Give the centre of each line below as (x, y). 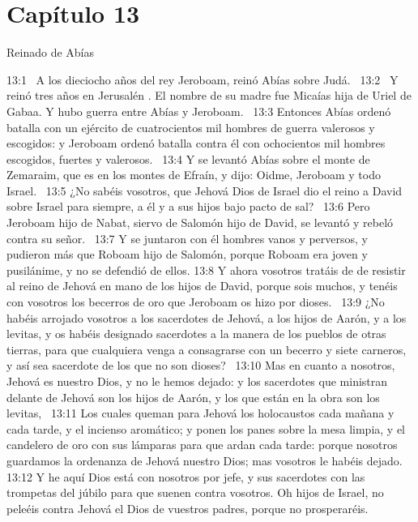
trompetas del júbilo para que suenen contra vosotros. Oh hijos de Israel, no (195, 492)
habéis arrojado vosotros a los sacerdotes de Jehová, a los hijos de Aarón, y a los (207, 317)
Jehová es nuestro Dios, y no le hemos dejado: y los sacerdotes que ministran (197, 381)
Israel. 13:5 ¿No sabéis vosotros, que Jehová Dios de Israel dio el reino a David (205, 190)
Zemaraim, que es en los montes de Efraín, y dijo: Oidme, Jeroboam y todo (194, 175)
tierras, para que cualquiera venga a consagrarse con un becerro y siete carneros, (207, 349)
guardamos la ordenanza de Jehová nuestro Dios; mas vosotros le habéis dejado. (205, 460)
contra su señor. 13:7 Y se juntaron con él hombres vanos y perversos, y (188, 238)
